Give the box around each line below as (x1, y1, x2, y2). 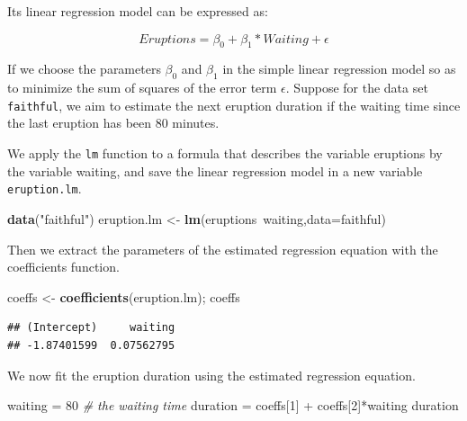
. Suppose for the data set (285, 78, 428, 97)
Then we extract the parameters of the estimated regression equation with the (7, 239, 438, 258)
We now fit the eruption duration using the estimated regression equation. (7, 365, 416, 384)
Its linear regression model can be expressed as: (7, 2, 268, 20)
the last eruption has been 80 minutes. (7, 113, 220, 132)
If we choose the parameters (7, 59, 161, 78)
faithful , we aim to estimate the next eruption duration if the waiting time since (7, 95, 461, 114)
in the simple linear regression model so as (222, 59, 456, 78)
